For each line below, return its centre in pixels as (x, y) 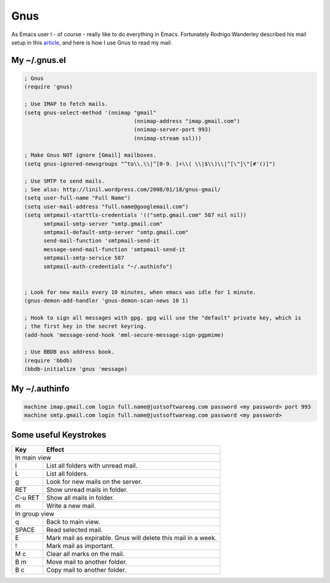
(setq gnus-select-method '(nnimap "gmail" (90, 112)
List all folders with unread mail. (92, 466)
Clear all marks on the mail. (85, 554)
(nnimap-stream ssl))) (167, 138)
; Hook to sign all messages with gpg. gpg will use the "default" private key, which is (163, 317)
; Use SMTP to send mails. (64, 181)
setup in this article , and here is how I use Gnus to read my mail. (92, 42)
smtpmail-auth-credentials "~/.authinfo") (108, 266)
